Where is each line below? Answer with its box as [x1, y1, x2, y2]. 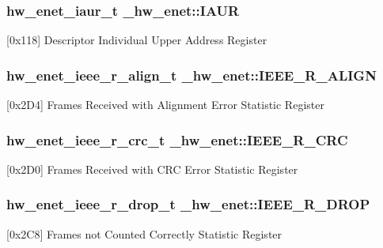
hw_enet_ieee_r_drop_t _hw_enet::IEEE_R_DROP [6, 194, 370, 214]
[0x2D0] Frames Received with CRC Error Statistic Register [6, 160, 298, 177]
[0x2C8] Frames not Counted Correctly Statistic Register [6, 225, 283, 242]
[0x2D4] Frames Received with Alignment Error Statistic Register [6, 96, 324, 113]
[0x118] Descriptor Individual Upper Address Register [6, 32, 267, 48]
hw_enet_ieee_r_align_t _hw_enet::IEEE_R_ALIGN [6, 65, 377, 85]
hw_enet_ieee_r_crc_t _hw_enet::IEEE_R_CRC [6, 130, 348, 149]
